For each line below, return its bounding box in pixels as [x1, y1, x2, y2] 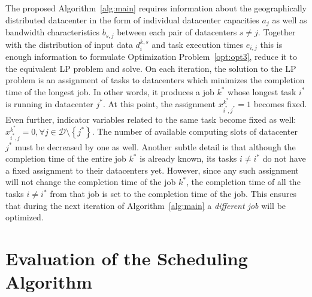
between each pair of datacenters [117, 26, 237, 38]
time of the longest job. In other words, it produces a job [5, 85, 214, 98]
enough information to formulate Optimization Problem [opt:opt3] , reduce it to [5, 50, 297, 62]
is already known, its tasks [140, 152, 237, 165]
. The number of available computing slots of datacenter [92, 125, 298, 137]
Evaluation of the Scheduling [5, 246, 248, 270]
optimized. [5, 211, 44, 223]
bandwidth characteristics [5, 26, 99, 38]
